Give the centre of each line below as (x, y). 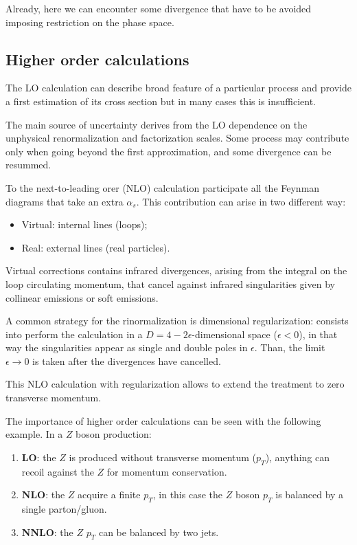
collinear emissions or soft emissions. (82, 297)
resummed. (28, 165)
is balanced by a (310, 494)
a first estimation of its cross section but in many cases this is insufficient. (161, 101)
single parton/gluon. (64, 509)
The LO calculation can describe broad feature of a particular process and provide (178, 88)
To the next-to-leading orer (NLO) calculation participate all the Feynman (163, 187)
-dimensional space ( (234, 334)
